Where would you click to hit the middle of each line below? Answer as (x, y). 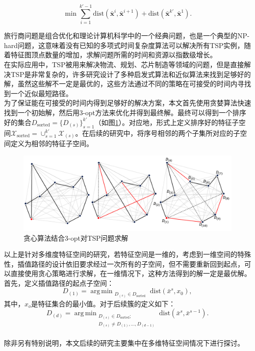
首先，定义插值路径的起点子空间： (59, 283)
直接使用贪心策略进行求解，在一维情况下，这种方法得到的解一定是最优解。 (131, 273)
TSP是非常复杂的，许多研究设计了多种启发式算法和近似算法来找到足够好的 (131, 74)
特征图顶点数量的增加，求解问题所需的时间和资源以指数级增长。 (114, 55)
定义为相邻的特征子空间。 (52, 143)
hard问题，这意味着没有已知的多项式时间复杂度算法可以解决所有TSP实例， (124, 45)
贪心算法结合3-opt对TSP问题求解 (76, 238)
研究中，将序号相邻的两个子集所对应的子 (175, 133)
